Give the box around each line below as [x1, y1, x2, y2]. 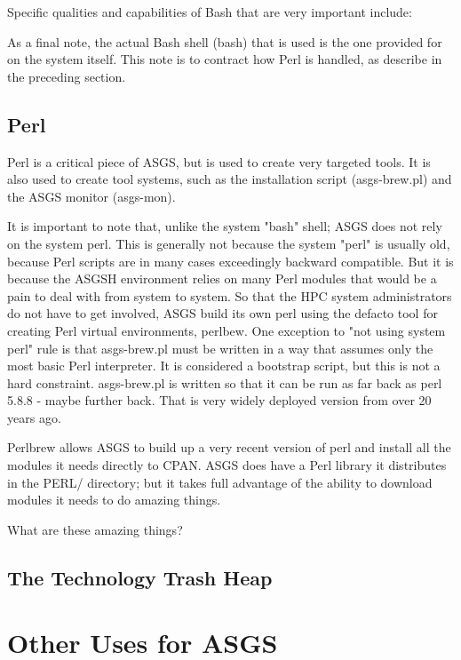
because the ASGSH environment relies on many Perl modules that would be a [7, 269, 437, 288]
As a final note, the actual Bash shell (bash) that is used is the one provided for [7, 32, 442, 51]
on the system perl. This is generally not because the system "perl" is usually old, [7, 234, 450, 252]
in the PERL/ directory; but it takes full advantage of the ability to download [7, 473, 433, 491]
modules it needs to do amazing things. [7, 490, 221, 509]
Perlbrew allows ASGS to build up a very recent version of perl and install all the [7, 438, 451, 457]
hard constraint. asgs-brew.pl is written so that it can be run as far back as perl [7, 373, 442, 392]
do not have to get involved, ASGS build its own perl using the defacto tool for [7, 304, 438, 322]
